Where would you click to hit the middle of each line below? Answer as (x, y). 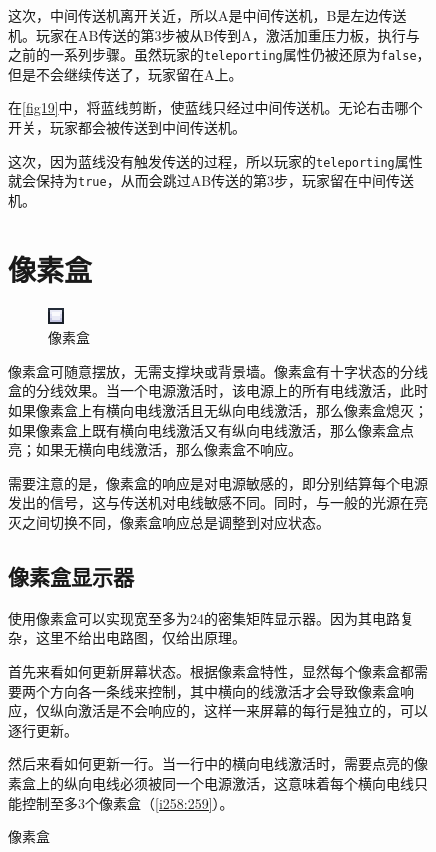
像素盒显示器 (71, 575)
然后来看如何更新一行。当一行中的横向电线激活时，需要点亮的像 (218, 763)
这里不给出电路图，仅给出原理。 (140, 637)
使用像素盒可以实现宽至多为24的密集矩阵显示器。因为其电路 (204, 617)
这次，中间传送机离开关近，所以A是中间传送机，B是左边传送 (207, 15)
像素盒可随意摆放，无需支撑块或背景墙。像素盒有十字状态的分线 (218, 370)
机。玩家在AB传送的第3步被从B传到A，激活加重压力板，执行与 (214, 34)
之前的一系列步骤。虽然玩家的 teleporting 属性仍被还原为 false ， (219, 54)
